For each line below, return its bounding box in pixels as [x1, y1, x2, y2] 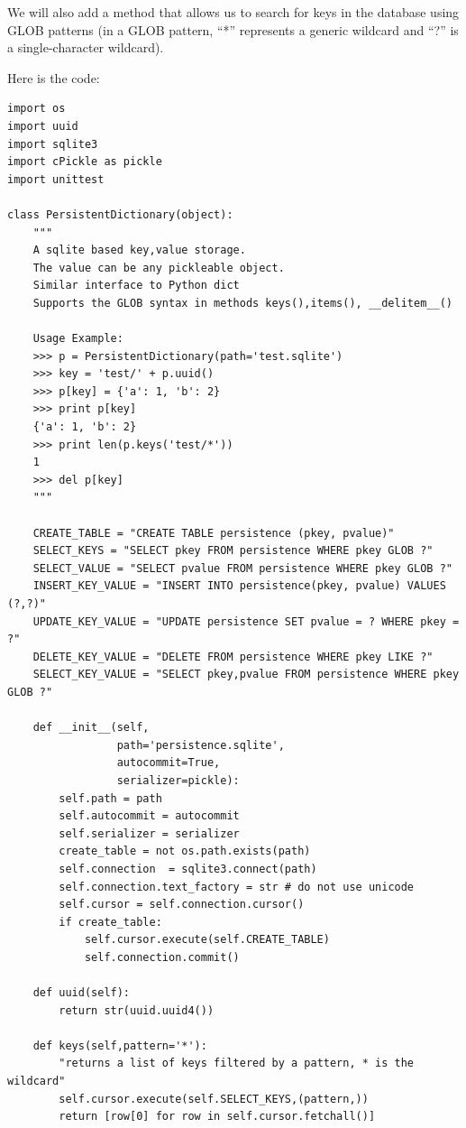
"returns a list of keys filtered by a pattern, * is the [59, 1057, 415, 1070]
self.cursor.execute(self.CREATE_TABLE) [84, 933, 330, 947]
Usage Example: [32, 332, 123, 346]
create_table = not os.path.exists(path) [59, 845, 311, 858]
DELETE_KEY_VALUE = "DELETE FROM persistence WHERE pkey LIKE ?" [32, 650, 434, 663]
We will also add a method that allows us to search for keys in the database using [7, 3, 460, 21]
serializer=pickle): [116, 773, 240, 787]
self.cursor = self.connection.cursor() [59, 898, 305, 911]
